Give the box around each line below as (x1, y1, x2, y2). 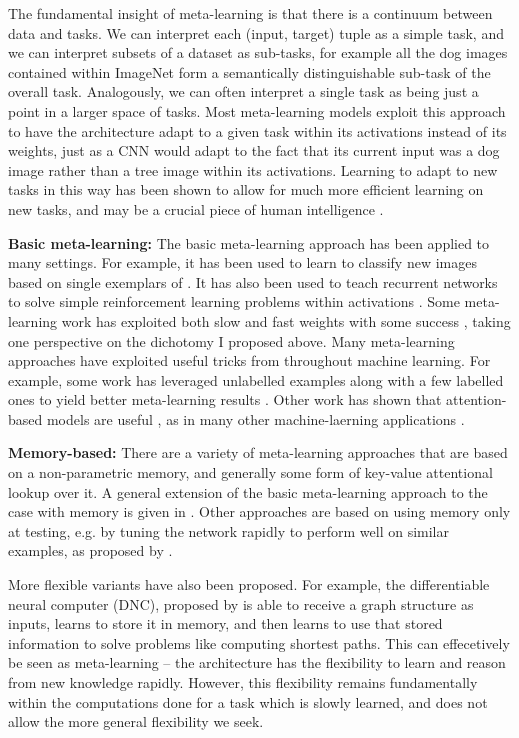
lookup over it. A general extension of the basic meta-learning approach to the (8, 481, 488, 502)
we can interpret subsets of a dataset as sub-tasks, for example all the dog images (8, 42, 508, 63)
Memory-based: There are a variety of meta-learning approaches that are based (8, 442, 508, 463)
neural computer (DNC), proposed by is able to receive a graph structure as (8, 593, 474, 614)
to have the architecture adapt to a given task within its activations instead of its (8, 120, 507, 141)
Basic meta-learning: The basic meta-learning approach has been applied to (8, 232, 490, 253)
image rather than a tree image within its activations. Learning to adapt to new (8, 159, 498, 180)
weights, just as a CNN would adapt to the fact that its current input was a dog (8, 140, 500, 161)
